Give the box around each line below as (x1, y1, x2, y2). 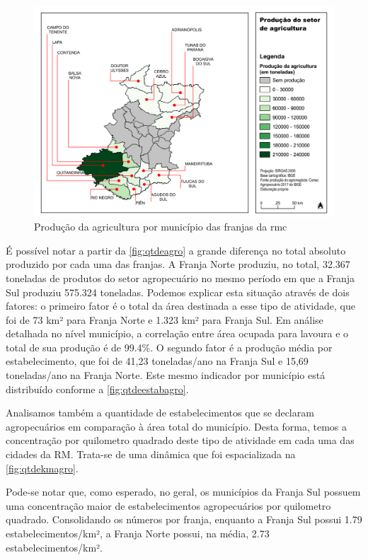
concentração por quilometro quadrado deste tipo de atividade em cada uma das (6, 433, 355, 448)
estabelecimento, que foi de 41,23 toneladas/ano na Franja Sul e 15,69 (6, 354, 309, 368)
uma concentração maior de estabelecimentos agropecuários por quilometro (6, 498, 331, 513)
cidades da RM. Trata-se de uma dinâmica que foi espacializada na (6, 447, 296, 462)
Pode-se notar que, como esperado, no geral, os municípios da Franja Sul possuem (6, 484, 361, 499)
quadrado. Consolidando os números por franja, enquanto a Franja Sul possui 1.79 (6, 512, 362, 527)
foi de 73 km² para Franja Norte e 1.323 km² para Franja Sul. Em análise (6, 312, 323, 327)
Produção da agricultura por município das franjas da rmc (34, 219, 287, 234)
